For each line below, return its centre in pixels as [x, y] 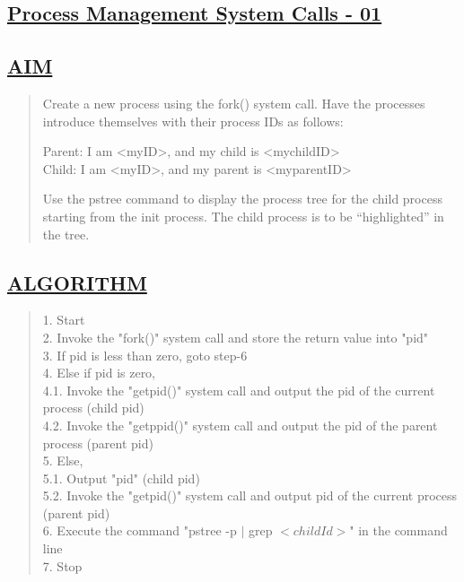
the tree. [66, 234]
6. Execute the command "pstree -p [140, 530]
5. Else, [63, 460]
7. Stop [62, 565]
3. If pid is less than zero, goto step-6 [145, 355]
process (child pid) [93, 408]
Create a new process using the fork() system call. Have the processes [234, 103]
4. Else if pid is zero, [99, 373]
